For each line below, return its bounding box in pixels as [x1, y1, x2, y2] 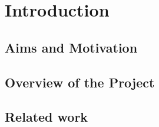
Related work [5, 108, 88, 126]
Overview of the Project [5, 73, 155, 91]
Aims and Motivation [5, 38, 138, 56]
